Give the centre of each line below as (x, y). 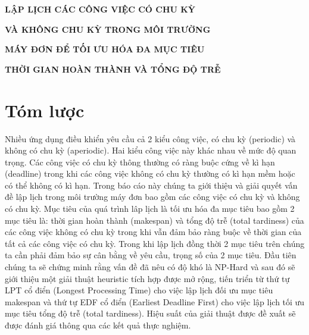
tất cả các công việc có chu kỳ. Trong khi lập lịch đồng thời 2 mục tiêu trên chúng (155, 243)
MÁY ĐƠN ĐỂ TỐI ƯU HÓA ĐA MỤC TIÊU (105, 49)
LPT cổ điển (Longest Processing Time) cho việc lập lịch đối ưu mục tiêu (139, 290)
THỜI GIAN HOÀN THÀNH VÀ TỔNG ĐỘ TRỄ (113, 69)
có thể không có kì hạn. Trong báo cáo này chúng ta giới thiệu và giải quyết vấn (151, 185)
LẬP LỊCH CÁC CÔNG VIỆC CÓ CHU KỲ (100, 9)
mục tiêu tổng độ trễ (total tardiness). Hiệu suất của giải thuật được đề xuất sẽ (150, 313)
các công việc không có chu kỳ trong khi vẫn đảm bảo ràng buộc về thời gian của (153, 232)
